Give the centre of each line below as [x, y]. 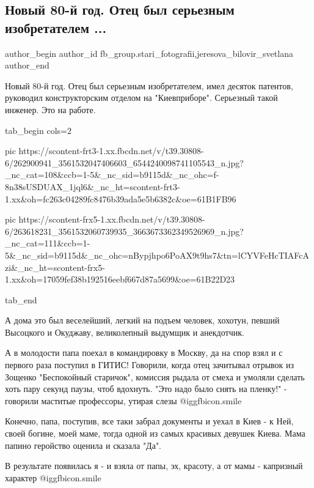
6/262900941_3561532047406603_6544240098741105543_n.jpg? [124, 162]
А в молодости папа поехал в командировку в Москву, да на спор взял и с [144, 353]
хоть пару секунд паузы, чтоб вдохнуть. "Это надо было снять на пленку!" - [146, 389]
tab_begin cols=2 [38, 130]
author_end [27, 65]
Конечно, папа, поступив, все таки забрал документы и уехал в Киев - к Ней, [149, 421]
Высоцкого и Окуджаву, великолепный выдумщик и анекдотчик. [125, 332]
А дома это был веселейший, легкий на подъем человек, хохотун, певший [142, 320]
